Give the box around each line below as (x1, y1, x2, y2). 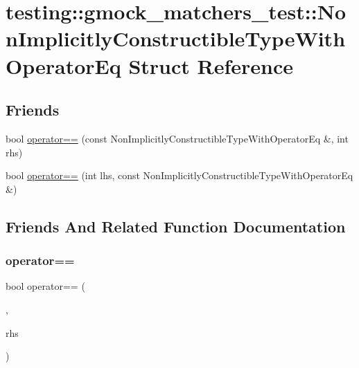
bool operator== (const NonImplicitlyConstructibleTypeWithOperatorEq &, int (6, 131, 349, 145)
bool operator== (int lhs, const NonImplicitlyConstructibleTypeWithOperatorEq (6, 168, 353, 183)
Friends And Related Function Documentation (6, 215, 346, 237)
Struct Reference (128, 51, 294, 80)
